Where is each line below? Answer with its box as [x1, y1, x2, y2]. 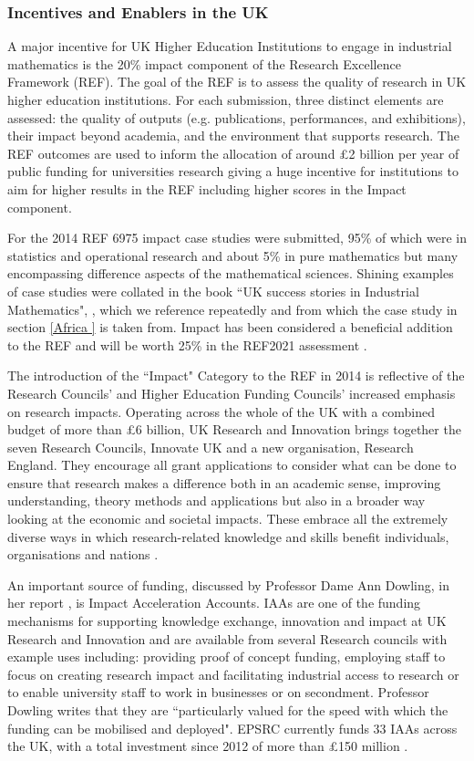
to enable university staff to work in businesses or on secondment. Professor [7, 683, 429, 702]
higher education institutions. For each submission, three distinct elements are [7, 90, 444, 109]
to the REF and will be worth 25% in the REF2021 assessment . [7, 335, 367, 354]
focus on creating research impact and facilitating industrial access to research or [7, 664, 459, 683]
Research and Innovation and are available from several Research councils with [7, 629, 448, 648]
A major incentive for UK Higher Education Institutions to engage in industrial [7, 36, 452, 56]
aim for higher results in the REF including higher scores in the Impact [7, 179, 407, 198]
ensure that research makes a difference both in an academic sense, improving [7, 473, 441, 492]
